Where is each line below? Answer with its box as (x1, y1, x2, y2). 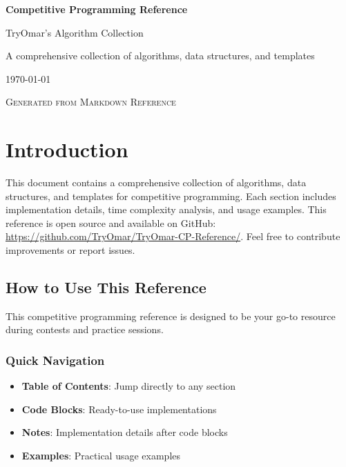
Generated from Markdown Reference (6, 95, 176, 109)
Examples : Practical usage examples (21, 448, 181, 463)
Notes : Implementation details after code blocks (21, 425, 228, 439)
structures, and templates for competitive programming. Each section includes (6, 188, 336, 203)
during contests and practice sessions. (6, 322, 164, 337)
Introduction (6, 135, 128, 163)
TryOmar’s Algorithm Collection (6, 25, 144, 39)
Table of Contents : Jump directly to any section (21, 379, 236, 393)
